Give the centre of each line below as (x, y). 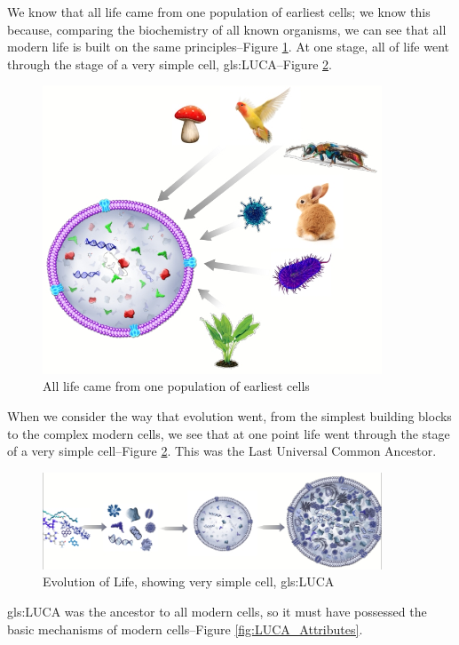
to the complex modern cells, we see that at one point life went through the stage (229, 433)
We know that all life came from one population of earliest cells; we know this (219, 12)
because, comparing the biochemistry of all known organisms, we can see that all (227, 29)
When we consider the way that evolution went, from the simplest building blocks (229, 415)
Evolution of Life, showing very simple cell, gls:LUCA (189, 581)
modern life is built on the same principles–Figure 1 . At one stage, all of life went (229, 47)
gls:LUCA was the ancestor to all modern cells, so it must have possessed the (217, 611)
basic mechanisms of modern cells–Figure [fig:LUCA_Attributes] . (185, 629)
